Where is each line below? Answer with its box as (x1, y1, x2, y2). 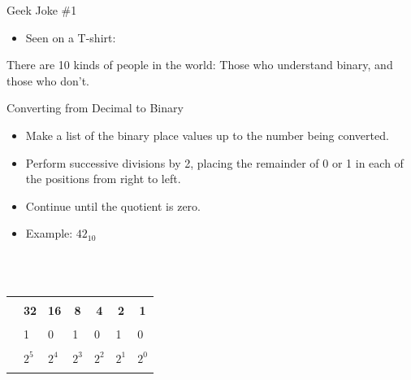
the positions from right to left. (25, 170, 181, 187)
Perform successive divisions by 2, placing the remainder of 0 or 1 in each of (25, 154, 404, 171)
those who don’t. (6, 72, 89, 89)
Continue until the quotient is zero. (25, 197, 201, 214)
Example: (25, 225, 73, 242)
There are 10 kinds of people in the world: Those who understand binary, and (6, 56, 393, 73)
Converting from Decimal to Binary (6, 99, 184, 116)
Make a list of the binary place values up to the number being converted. (25, 126, 389, 143)
